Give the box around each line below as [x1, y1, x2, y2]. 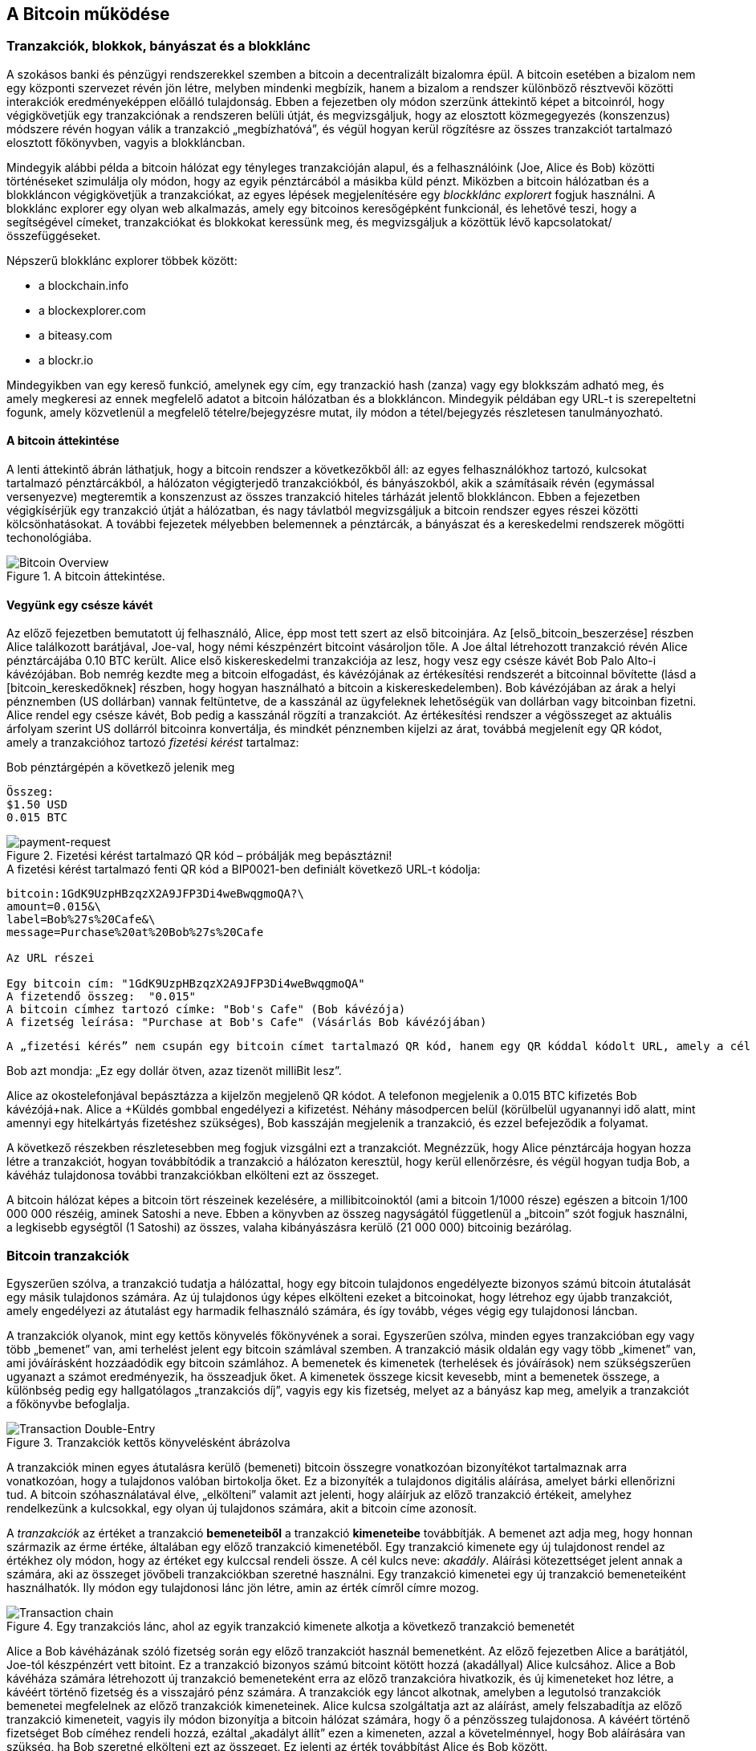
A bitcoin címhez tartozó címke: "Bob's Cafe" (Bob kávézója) [6, 1003, 406, 1016]
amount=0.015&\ [6, 900, 102, 914]
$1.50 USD [6, 798, 67, 812]
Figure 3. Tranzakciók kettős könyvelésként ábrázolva [6, 1435, 291, 1449]
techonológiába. [6, 531, 92, 545]
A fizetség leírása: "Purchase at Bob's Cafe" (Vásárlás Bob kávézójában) [6, 1016, 487, 1029]
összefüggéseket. [6, 228, 101, 242]
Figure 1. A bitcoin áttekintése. [6, 569, 165, 584]
